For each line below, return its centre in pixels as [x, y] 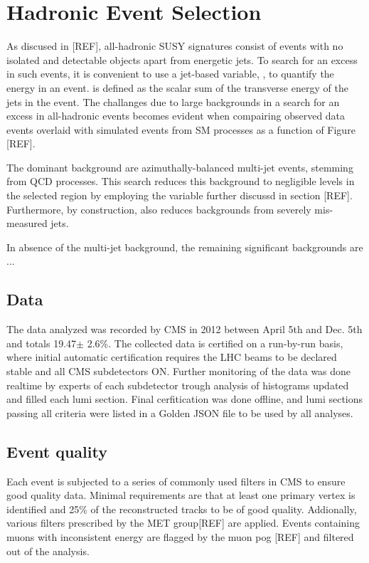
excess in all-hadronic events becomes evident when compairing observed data [176, 116]
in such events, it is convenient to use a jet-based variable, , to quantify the [170, 74]
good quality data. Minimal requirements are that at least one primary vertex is [181, 495]
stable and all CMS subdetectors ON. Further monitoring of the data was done [179, 371]
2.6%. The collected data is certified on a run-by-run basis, [215, 343]
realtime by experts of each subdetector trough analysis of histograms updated [178, 385]
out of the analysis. [48, 551]
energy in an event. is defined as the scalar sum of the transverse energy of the [177, 87]
